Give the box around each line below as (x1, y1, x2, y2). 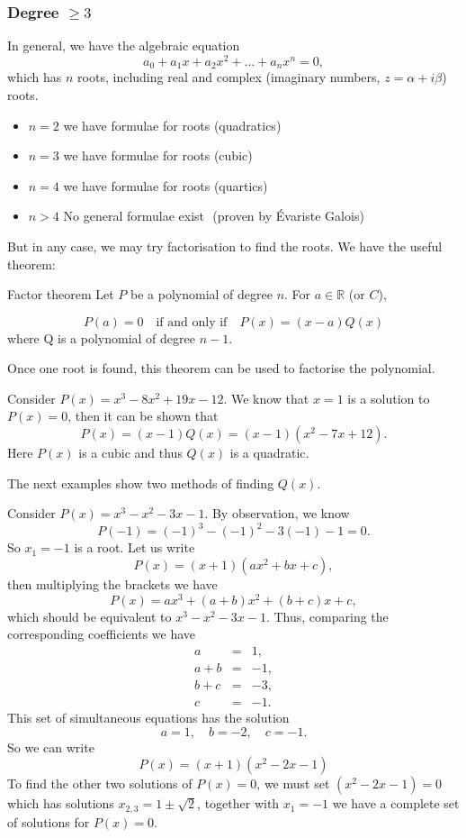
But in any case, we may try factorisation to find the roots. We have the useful (7, 236, 443, 255)
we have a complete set (332, 794, 460, 813)
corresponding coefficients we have (7, 624, 196, 643)
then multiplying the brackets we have (7, 574, 218, 593)
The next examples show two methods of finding (7, 473, 274, 492)
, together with (197, 794, 280, 813)
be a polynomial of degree (130, 285, 273, 304)
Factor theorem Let (7, 285, 114, 304)
